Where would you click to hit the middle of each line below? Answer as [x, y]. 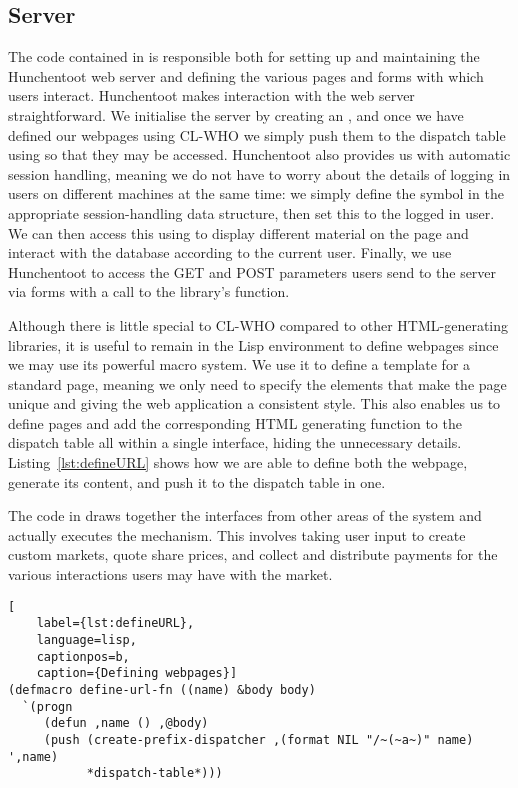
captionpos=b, [83, 656]
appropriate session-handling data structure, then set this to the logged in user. [251, 212]
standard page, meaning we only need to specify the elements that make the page [257, 383]
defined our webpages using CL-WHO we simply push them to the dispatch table [257, 134]
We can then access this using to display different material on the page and [238, 232]
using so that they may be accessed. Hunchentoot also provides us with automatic [259, 154]
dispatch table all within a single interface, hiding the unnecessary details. [235, 442]
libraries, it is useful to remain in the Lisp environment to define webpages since [253, 344]
